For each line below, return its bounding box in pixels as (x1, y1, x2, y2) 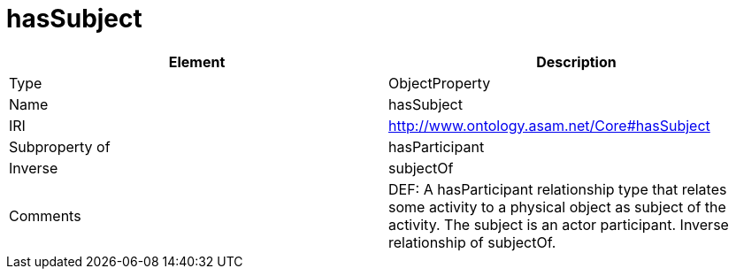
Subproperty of (9, 137, 111, 156)
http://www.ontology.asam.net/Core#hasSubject (388, 116, 710, 134)
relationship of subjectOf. (388, 233, 556, 251)
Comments (9, 206, 81, 225)
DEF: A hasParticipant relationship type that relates (388, 180, 727, 198)
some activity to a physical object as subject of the (388, 197, 726, 216)
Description (536, 52, 617, 71)
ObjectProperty (388, 73, 491, 92)
